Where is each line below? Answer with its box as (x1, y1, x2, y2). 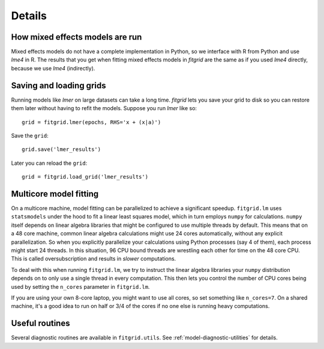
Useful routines (11, 318, 70, 329)
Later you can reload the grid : (11, 159, 88, 167)
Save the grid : (11, 132, 49, 139)
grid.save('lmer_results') (22, 146, 101, 153)
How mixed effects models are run (11, 32, 142, 42)
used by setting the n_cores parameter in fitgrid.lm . (11, 283, 150, 290)
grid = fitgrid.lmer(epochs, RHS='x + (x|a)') (22, 119, 161, 126)
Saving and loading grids (11, 80, 106, 90)
